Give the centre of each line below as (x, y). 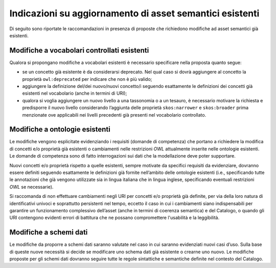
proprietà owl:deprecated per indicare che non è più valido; (87, 79)
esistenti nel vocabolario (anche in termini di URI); (75, 93)
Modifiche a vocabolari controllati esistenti (79, 50)
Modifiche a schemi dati (49, 232)
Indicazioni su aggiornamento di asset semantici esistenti (134, 13)
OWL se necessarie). (31, 187)
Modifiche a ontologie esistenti (60, 130)
